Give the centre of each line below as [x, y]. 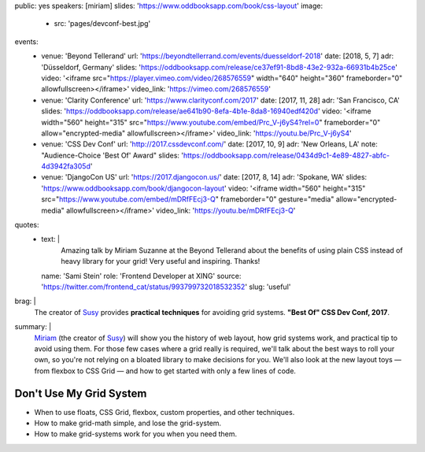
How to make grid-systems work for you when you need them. [136, 434]
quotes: [27, 225]
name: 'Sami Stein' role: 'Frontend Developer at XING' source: [141, 276]
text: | [51, 239]
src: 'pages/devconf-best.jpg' [102, 24]
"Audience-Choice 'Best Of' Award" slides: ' [113, 155]
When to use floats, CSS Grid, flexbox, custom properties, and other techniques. [164, 412]
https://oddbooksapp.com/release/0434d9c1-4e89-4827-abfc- [286, 155]
